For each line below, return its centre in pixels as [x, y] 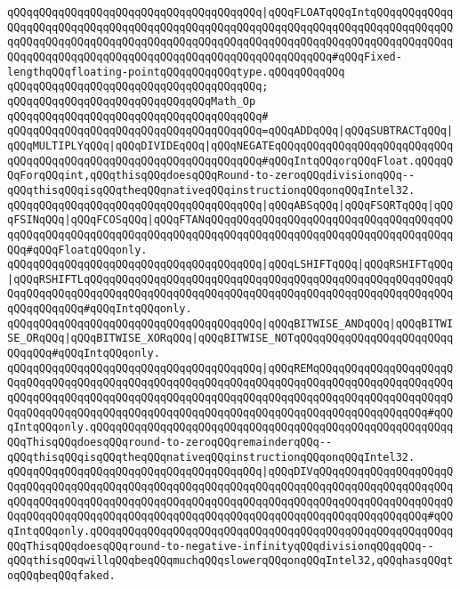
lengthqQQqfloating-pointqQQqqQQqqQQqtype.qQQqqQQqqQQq [176, 72]
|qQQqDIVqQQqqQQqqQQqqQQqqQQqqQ [358, 472]
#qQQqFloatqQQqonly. [87, 250]
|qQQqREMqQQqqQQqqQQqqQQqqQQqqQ [358, 368]
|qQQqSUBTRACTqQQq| [396, 131]
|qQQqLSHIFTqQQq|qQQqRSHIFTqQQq [358, 265]
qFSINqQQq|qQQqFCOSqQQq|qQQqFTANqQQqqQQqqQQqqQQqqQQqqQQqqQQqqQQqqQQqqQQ [230, 220]
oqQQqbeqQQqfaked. [61, 575]
